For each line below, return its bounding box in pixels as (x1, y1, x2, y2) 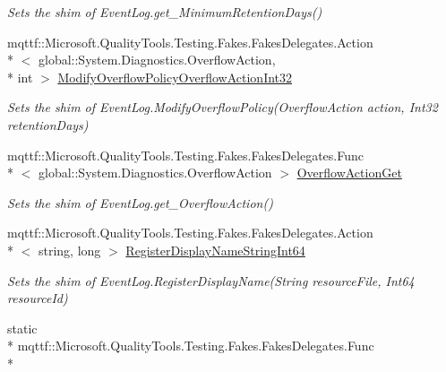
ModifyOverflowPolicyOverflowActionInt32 (57, 67, 293, 86)
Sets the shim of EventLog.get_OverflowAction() (7, 193, 273, 212)
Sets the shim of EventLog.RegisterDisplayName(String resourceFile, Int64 (7, 271, 415, 290)
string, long (38, 240, 101, 259)
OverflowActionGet (296, 163, 402, 182)
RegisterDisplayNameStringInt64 (125, 240, 305, 259)
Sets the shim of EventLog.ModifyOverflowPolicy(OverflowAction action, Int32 (7, 98, 438, 117)
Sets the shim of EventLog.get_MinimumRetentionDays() (7, 3, 322, 21)
